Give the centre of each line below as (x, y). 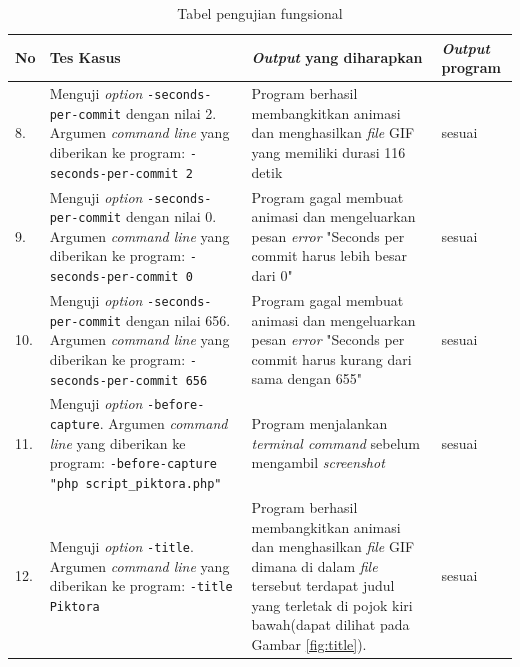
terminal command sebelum (336, 442)
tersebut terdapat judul (323, 585)
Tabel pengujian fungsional (260, 13)
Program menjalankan (319, 423)
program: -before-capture (133, 462)
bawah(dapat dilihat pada (330, 624)
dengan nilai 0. (171, 216)
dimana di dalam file (314, 565)
